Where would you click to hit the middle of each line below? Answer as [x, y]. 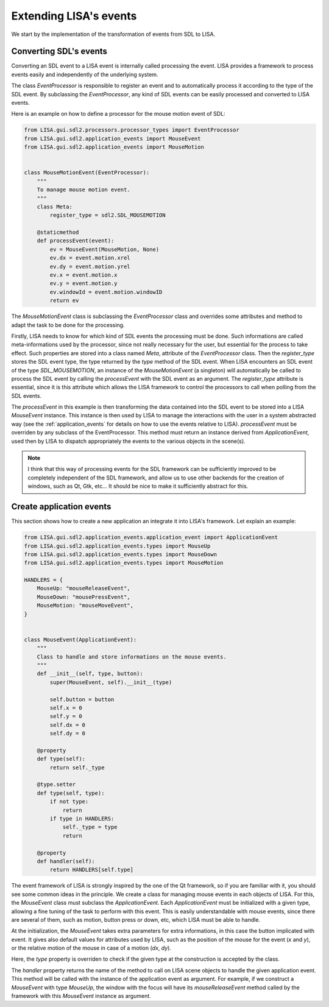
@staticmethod [58, 232]
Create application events [61, 507]
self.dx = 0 [67, 725]
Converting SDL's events [59, 51]
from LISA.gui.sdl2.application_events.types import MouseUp [117, 546]
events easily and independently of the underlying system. [85, 74]
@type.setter [56, 785]
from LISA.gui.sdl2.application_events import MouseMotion [114, 147]
